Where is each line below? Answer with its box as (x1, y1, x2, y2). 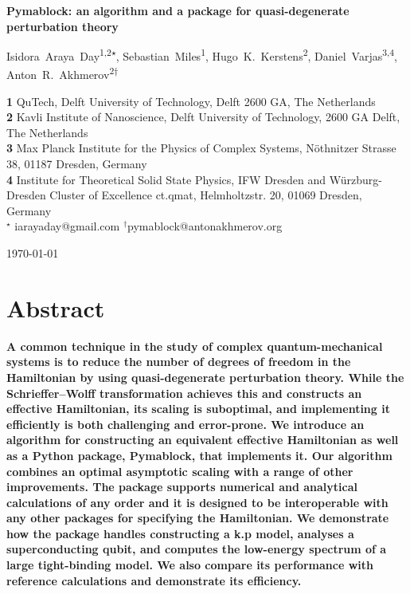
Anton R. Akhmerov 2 (6, 64, 115, 83)
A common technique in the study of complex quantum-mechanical (6, 337, 383, 354)
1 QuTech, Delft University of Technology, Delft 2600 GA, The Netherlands (6, 92, 376, 109)
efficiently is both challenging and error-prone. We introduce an (6, 415, 365, 432)
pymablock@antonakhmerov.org (127, 218, 283, 234)
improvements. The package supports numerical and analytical (6, 478, 357, 495)
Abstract (6, 291, 105, 324)
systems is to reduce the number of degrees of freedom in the (6, 353, 351, 370)
